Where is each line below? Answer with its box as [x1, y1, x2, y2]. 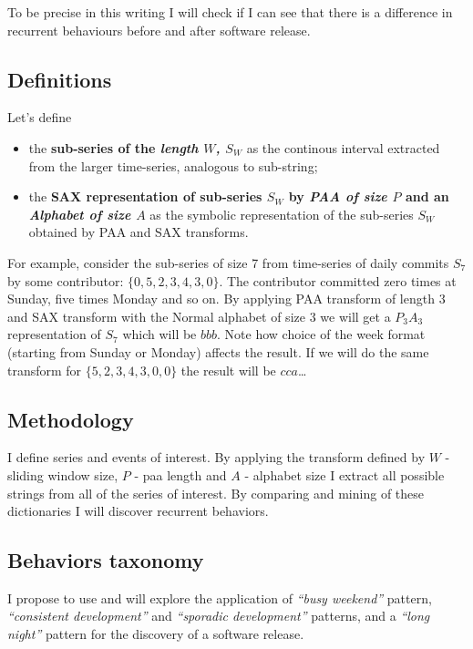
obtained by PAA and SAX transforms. [28, 222, 249, 242]
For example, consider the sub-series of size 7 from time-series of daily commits [7, 252, 449, 272]
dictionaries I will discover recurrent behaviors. [7, 501, 269, 520]
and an [405, 187, 449, 206]
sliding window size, [7, 465, 118, 484]
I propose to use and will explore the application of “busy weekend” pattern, [7, 588, 432, 607]
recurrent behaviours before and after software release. [7, 20, 311, 39]
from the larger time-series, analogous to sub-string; [28, 156, 318, 175]
